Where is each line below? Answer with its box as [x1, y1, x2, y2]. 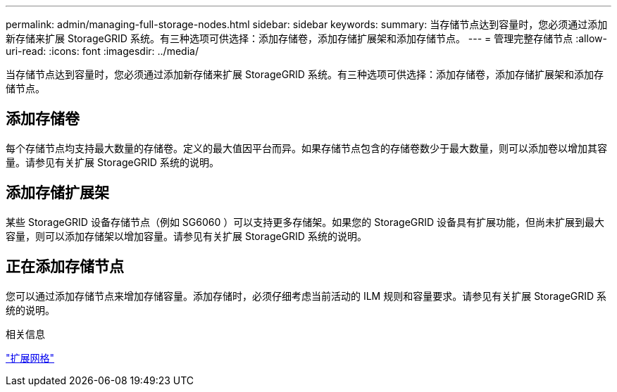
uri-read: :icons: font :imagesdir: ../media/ [6, 45, 199, 57]
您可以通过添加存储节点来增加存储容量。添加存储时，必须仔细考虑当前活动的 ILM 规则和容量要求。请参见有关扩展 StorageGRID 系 [6, 289, 607, 302]
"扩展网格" [6, 351, 55, 364]
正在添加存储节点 [6, 258, 124, 276]
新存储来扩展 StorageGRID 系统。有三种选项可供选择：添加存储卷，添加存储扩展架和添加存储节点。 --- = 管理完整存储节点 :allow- [6, 32, 607, 44]
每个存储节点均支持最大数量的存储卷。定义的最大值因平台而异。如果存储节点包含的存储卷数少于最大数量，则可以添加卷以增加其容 [6, 141, 607, 154]
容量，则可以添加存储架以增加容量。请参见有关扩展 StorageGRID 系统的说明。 [6, 229, 367, 242]
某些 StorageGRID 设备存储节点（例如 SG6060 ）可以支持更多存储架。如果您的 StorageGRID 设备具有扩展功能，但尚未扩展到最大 [6, 215, 605, 228]
